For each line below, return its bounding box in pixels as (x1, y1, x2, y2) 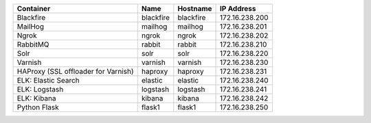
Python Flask (16, 102, 59, 112)
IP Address (220, 4, 257, 13)
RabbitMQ (16, 40, 49, 49)
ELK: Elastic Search (16, 76, 80, 85)
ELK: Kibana (16, 94, 56, 102)
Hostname (177, 4, 212, 13)
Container (16, 4, 51, 13)
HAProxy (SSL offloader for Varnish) (16, 67, 134, 76)
